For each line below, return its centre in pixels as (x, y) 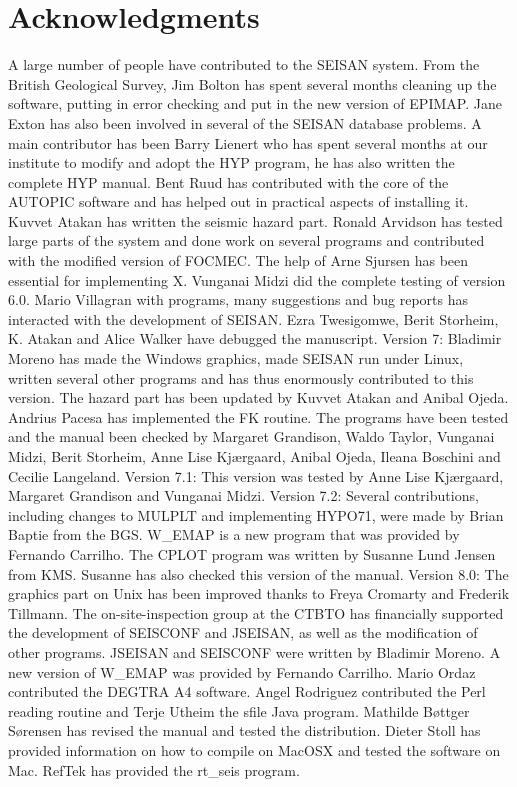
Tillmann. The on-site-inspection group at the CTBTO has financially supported (256, 612)
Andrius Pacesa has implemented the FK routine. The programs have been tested (258, 416)
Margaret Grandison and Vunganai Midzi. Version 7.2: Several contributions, (243, 495)
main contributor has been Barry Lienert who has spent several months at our (248, 142)
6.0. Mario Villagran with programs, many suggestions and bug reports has (238, 299)
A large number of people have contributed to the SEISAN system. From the (244, 64)
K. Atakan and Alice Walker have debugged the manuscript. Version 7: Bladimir (255, 338)
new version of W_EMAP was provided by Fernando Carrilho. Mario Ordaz (242, 671)
